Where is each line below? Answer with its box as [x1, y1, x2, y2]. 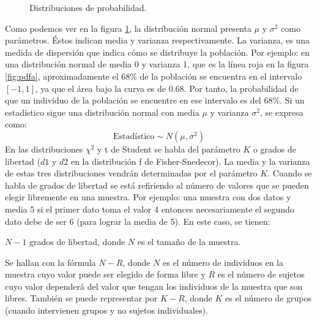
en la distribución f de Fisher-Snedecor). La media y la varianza [70, 154, 310, 167]
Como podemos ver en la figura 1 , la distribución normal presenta [5, 21, 252, 34]
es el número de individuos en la [163, 255, 283, 268]
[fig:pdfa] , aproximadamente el [5, 69, 119, 82]
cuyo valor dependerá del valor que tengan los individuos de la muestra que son [5, 279, 303, 292]
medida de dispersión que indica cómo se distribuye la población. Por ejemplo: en [5, 45, 310, 58]
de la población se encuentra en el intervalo [140, 69, 302, 82]
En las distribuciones [5, 142, 83, 155]
